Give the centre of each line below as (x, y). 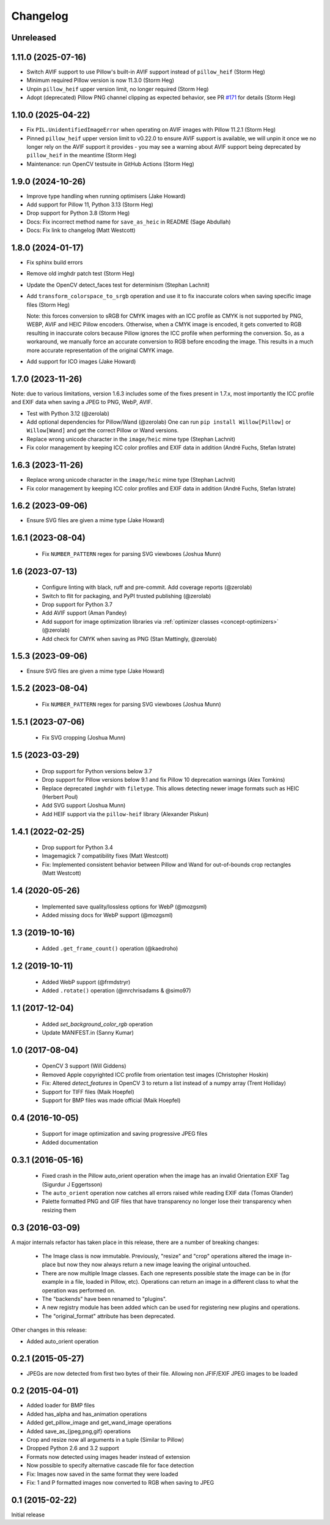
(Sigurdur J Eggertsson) (72, 1184)
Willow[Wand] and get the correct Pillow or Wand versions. (103, 430)
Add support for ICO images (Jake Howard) (81, 362)
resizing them (59, 1210)
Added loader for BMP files (61, 1406)
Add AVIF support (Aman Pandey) (84, 613)
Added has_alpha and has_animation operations (87, 1414)
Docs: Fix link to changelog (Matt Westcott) (81, 230)
